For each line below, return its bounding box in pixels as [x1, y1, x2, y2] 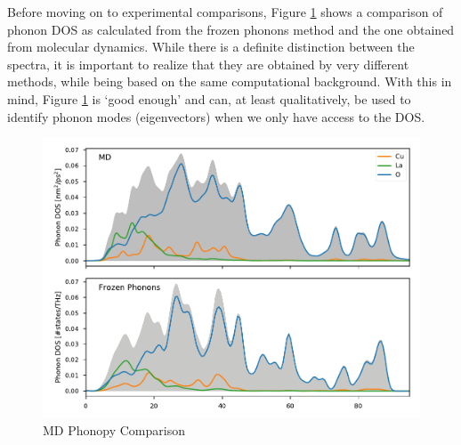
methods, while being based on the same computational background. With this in [7, 72, 452, 91]
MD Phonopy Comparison [43, 420, 185, 439]
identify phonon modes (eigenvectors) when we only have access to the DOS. [7, 107, 425, 125]
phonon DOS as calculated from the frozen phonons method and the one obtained [7, 20, 455, 38]
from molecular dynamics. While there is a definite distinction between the [7, 37, 415, 56]
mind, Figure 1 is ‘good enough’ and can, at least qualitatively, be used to [7, 89, 411, 108]
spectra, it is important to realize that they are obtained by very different [7, 54, 409, 73]
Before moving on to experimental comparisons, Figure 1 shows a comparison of [7, 3, 443, 20]
